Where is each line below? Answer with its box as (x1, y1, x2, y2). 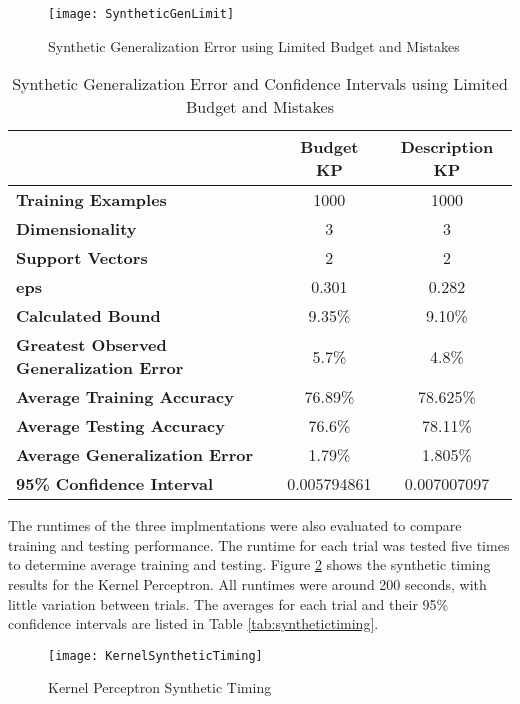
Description (400, 135, 494, 159)
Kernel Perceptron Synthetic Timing (48, 677, 272, 698)
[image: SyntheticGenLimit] (48, 7, 235, 21)
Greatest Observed (16, 333, 167, 357)
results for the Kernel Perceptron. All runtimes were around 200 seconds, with (8, 574, 487, 595)
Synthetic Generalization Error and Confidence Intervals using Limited (12, 72, 508, 96)
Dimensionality (16, 217, 137, 241)
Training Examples (16, 188, 167, 212)
